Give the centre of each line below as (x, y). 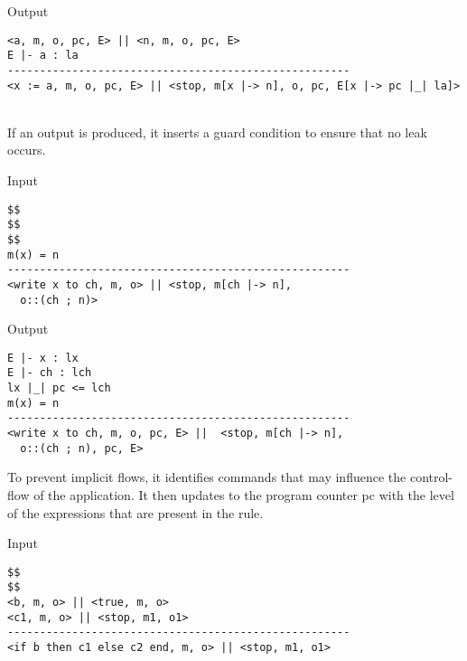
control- (431, 477)
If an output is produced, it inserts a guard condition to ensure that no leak (217, 132)
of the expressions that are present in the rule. (135, 512)
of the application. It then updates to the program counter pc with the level (244, 494)
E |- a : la (43, 56)
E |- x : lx (43, 358)
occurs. (27, 150)
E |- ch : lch (50, 373)
